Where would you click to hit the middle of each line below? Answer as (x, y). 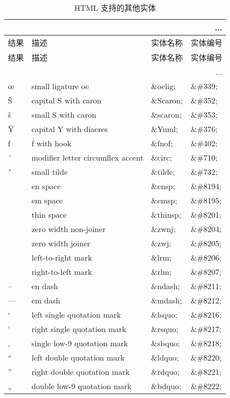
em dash (46, 300)
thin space (49, 215)
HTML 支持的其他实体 (115, 8)
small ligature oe (60, 86)
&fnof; (162, 143)
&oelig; (163, 86)
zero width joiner (61, 243)
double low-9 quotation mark (82, 386)
